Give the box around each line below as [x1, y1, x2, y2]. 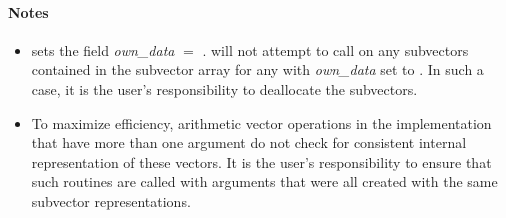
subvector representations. [31, 190, 191, 211]
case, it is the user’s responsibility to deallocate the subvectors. [31, 78, 418, 99]
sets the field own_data [31, 39, 175, 60]
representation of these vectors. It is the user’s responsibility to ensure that [31, 151, 492, 172]
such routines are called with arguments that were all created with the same [31, 171, 498, 192]
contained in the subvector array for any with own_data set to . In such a [31, 59, 484, 80]
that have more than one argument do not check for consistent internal [31, 132, 467, 153]
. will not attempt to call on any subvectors [202, 39, 469, 60]
